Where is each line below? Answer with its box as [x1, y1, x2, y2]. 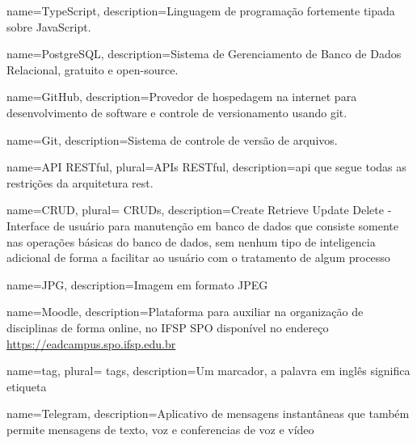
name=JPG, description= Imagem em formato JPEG [6, 276, 268, 293]
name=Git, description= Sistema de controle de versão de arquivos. [6, 131, 338, 148]
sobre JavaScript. [6, 18, 91, 35]
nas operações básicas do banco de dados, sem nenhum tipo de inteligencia [6, 233, 376, 250]
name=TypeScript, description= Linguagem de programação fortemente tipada [6, 2, 395, 19]
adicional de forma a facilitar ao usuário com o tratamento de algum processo [6, 249, 390, 266]
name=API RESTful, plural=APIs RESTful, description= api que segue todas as [6, 158, 406, 175]
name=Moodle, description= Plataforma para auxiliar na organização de [6, 303, 364, 320]
